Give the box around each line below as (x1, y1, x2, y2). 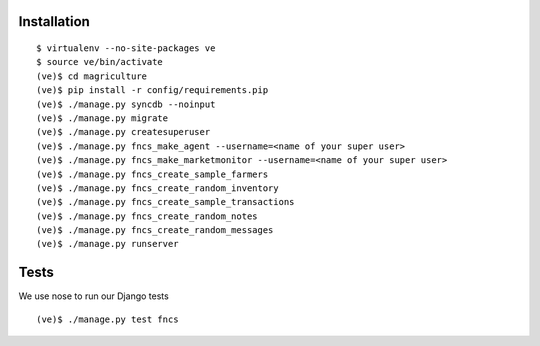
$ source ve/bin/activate (36, 56, 164, 68)
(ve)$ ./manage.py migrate (36, 112, 169, 124)
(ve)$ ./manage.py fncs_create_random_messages (36, 225, 274, 236)
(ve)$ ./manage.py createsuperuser (36, 126, 211, 138)
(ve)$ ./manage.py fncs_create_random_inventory (36, 182, 279, 194)
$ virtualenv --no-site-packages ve (36, 43, 216, 54)
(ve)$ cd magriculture (36, 70, 148, 82)
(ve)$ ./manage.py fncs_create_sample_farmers (36, 168, 269, 180)
